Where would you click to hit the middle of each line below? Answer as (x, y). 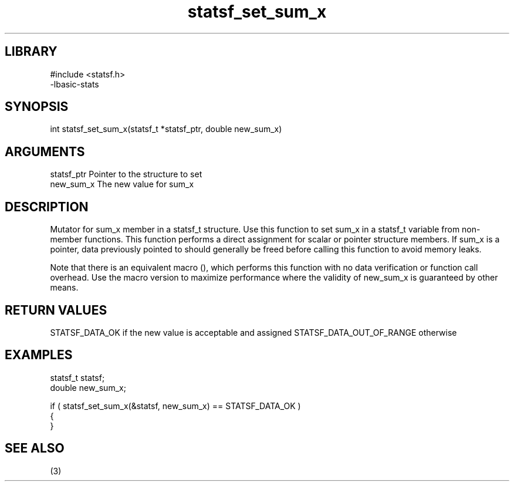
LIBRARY (31, 52)
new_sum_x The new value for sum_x (122, 184)
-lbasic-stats (75, 84)
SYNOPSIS (37, 107)
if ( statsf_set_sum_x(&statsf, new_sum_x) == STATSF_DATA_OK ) (175, 406)
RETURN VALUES (56, 310)
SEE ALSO (35, 448)
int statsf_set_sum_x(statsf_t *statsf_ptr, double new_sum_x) (166, 129)
